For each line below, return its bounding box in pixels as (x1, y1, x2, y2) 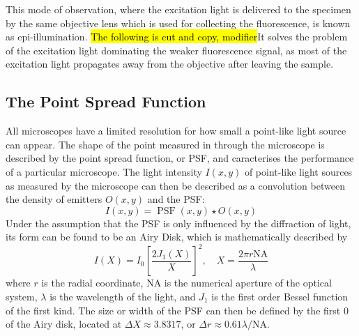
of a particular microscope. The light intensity (6, 164, 202, 178)
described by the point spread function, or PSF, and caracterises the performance (6, 151, 354, 165)
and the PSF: (147, 192, 205, 206)
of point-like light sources (244, 164, 353, 178)
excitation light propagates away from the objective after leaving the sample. (6, 56, 334, 71)
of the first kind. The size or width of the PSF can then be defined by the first (6, 303, 341, 317)
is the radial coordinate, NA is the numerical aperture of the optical (41, 275, 332, 290)
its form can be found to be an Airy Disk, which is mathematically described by (6, 229, 348, 244)
